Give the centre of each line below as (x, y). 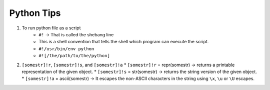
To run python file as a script (51, 28)
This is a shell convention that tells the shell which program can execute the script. (124, 42)
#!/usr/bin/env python (66, 49)
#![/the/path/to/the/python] (74, 56)
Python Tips (35, 13)
